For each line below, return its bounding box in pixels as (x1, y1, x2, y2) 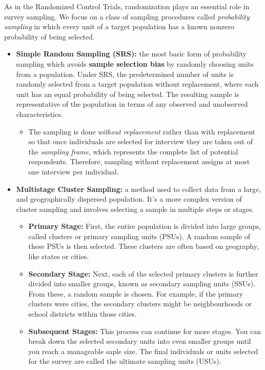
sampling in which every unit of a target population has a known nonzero (4, 21, 235, 32)
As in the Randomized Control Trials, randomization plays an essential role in (4, 1, 250, 11)
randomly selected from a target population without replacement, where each (16, 79, 259, 89)
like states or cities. (28, 251, 89, 262)
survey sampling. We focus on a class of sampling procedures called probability (4, 11, 250, 22)
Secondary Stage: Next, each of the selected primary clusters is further (28, 268, 258, 279)
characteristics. (16, 108, 63, 119)
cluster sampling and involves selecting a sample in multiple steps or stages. (16, 203, 254, 214)
